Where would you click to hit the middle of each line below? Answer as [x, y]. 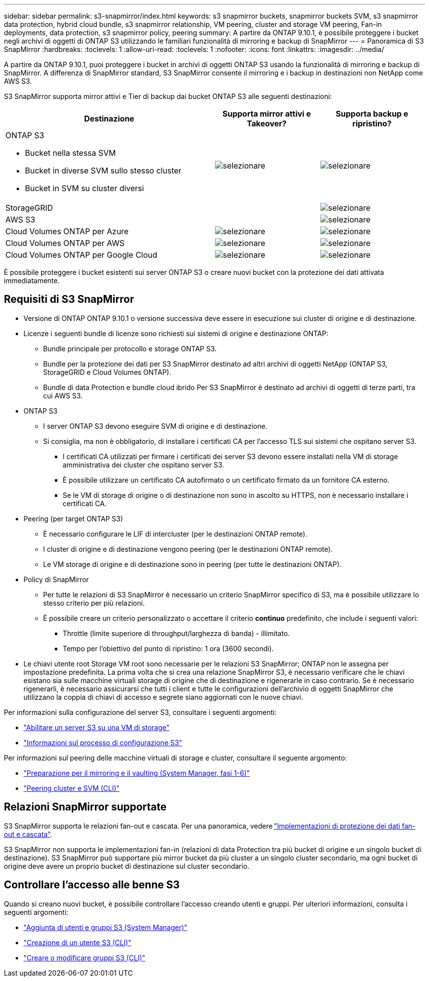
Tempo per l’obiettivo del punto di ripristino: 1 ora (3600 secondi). [168, 648]
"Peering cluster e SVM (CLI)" [72, 788]
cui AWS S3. [63, 395]
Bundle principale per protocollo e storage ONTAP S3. [130, 348]
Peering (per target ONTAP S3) [73, 518]
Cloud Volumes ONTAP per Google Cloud [82, 255]
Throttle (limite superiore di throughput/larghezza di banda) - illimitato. [176, 633]
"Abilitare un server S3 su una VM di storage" [97, 727]
